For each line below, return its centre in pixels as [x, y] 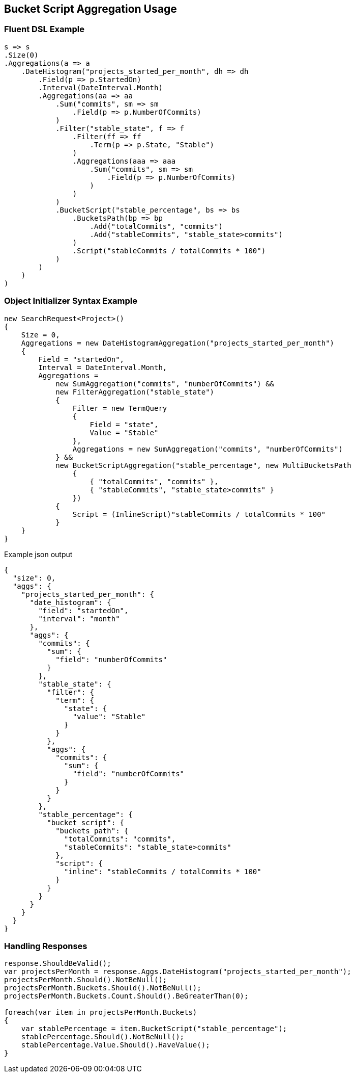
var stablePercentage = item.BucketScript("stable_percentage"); [154, 1029]
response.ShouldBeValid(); [58, 964]
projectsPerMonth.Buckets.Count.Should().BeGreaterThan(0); [126, 996]
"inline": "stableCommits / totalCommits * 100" [163, 871]
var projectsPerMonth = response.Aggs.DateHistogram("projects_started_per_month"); [178, 972]
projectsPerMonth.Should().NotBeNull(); [86, 980]
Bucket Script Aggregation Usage [91, 9]
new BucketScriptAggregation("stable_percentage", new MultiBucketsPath [203, 465]
